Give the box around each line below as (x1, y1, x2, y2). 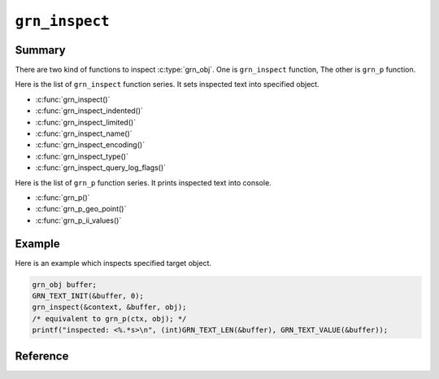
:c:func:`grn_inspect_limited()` (35, 117, 137, 127)
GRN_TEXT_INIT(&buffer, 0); (32, 291, 144, 301)
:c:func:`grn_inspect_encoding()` (35, 140, 146, 150)
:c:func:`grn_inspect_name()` (35, 129, 133, 138)
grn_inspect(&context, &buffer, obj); (32, 303, 187, 312)
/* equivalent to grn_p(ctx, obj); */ (32, 314, 187, 323)
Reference (15, 349, 69, 363)
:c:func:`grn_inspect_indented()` (35, 106, 144, 115)
